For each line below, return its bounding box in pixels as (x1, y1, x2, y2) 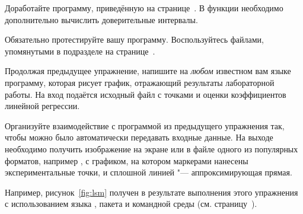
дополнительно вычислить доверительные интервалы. (5, 13, 198, 25)
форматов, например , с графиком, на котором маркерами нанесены (5, 154, 248, 167)
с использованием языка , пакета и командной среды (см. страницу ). (5, 197, 257, 210)
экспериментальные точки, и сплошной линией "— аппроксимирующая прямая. (5, 166, 292, 178)
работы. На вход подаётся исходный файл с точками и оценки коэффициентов (5, 88, 286, 100)
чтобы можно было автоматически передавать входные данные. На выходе (5, 131, 273, 143)
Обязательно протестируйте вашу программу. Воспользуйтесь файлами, (5, 33, 264, 46)
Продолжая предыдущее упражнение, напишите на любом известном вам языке (5, 65, 291, 77)
